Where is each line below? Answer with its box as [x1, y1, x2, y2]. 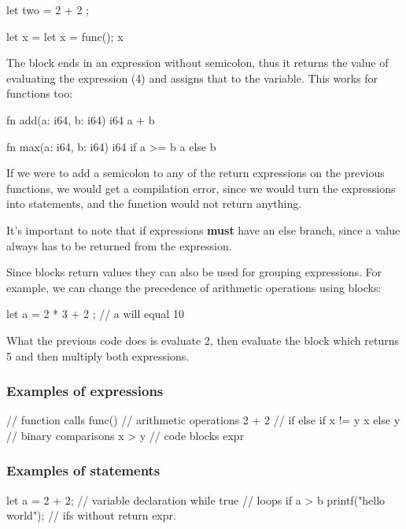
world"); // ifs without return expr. [6, 507, 176, 523]
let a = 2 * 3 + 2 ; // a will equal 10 [6, 305, 184, 322]
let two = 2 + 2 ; [6, 2, 89, 17]
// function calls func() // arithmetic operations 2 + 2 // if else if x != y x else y [6, 412, 400, 428]
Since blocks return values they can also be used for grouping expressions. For [6, 264, 382, 280]
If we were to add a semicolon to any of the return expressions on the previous [6, 165, 385, 181]
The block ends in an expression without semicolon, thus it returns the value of [6, 54, 389, 71]
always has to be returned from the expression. [6, 237, 232, 253]
